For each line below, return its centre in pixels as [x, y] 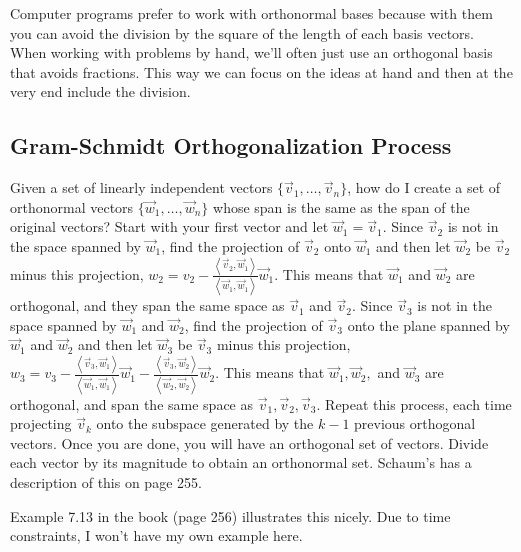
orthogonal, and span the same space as [131, 403]
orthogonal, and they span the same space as [147, 305]
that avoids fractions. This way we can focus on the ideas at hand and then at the [261, 71]
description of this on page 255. [106, 481]
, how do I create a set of [424, 187]
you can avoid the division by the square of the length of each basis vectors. [242, 32]
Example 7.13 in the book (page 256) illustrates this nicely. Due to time [230, 515]
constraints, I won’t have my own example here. [156, 535]
